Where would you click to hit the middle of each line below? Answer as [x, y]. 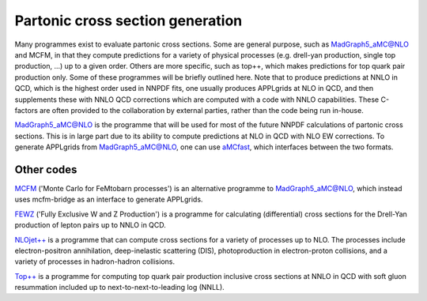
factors [26, 110]
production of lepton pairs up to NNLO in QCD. [90, 225]
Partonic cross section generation [128, 21]
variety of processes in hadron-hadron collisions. [95, 261]
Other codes [46, 169]
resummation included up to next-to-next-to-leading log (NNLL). [119, 288]
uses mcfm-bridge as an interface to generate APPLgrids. [109, 199]
